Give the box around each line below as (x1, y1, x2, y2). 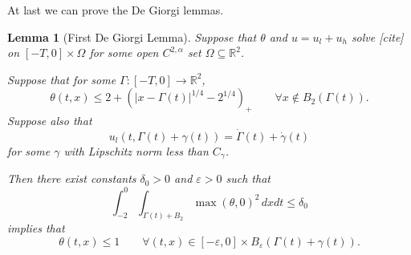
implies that (7, 220, 65, 237)
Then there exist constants (7, 170, 136, 187)
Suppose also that (7, 112, 92, 129)
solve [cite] (351, 28, 404, 45)
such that (226, 170, 271, 187)
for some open (89, 44, 159, 61)
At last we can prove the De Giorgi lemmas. (7, 2, 224, 18)
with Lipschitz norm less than (63, 142, 209, 159)
